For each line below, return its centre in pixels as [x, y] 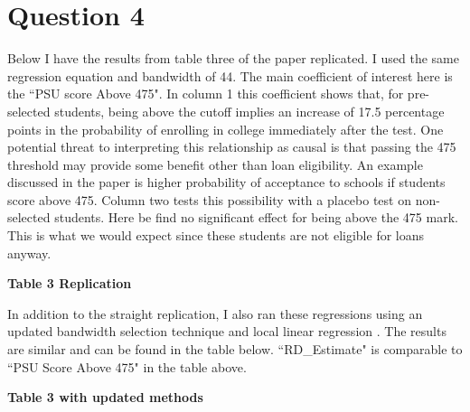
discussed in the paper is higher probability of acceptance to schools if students [226, 182]
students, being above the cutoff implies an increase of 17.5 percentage [249, 111]
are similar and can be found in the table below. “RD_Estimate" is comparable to [235, 349]
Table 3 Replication [70, 283]
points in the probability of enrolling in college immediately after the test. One [226, 129]
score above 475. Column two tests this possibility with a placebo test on [209, 199]
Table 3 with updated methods [105, 397]
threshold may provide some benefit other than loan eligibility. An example [215, 164]
